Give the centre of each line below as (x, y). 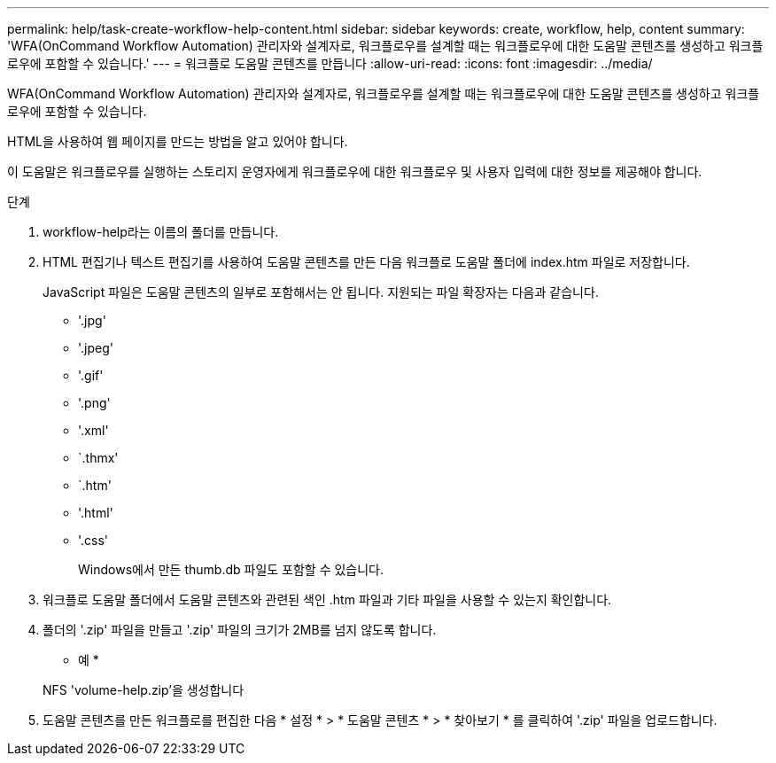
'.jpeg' (96, 348)
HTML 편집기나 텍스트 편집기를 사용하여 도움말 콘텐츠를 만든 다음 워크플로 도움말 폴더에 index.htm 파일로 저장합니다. (366, 262)
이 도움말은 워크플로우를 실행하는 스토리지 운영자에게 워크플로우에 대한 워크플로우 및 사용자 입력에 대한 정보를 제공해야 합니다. (355, 171)
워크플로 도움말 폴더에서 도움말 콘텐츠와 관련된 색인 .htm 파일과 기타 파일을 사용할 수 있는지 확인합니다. (327, 599)
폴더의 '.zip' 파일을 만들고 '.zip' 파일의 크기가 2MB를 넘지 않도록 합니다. (240, 630)
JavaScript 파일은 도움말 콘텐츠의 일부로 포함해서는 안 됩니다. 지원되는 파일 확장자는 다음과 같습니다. (321, 292)
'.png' (94, 403)
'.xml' (93, 430)
